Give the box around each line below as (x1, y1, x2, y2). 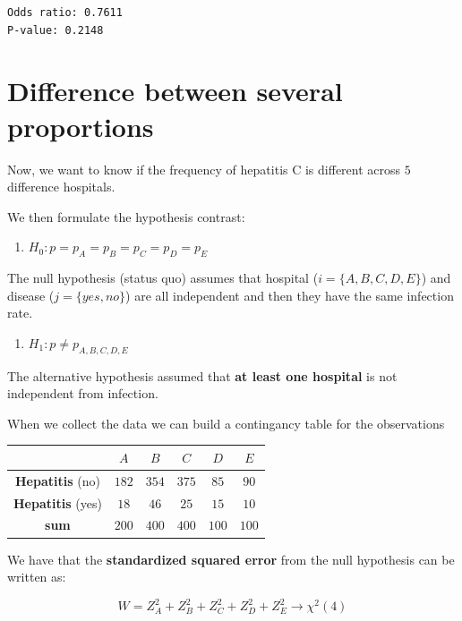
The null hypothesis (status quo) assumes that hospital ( (7, 268, 319, 287)
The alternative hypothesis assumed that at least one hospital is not (7, 366, 398, 385)
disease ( (7, 285, 55, 304)
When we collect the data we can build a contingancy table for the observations (7, 413, 445, 432)
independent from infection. (7, 384, 158, 403)
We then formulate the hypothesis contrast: (7, 207, 245, 225)
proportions (7, 107, 154, 144)
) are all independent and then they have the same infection (125, 285, 454, 304)
